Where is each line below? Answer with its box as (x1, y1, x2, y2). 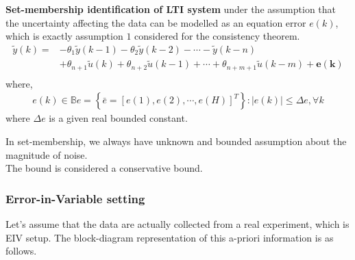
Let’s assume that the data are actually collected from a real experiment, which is (5, 216, 350, 231)
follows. (5, 244, 37, 258)
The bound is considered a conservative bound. (5, 161, 203, 175)
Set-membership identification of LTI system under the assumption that (5, 2, 336, 16)
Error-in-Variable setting (5, 190, 145, 207)
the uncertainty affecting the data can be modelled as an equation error (5, 15, 306, 29)
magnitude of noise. (5, 147, 88, 161)
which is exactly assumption (5, 29, 123, 43)
